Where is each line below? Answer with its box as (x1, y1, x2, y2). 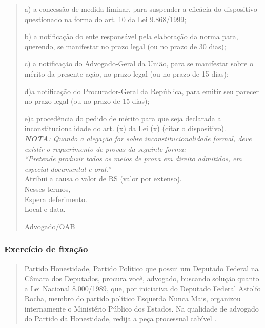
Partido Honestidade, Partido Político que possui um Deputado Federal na (24, 263, 259, 274)
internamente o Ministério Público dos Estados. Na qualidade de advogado (24, 303, 259, 314)
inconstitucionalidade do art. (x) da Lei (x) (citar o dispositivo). (24, 123, 226, 134)
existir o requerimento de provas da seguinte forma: (24, 143, 186, 154)
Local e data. (24, 204, 66, 214)
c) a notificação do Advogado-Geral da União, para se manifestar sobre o (24, 58, 253, 69)
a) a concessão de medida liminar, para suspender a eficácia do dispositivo (24, 4, 257, 14)
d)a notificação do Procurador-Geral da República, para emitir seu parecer (24, 85, 259, 96)
